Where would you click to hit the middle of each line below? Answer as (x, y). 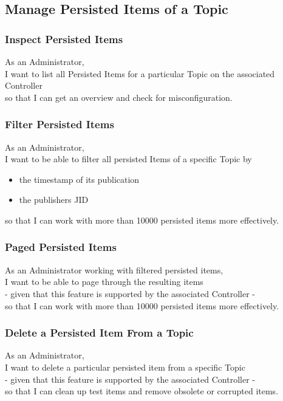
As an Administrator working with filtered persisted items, (114, 269)
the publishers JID (54, 200)
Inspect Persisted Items (64, 39)
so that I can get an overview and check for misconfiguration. (119, 97)
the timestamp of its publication (79, 179)
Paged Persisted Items (61, 247)
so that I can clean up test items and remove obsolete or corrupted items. (142, 391)
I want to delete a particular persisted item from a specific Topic (125, 367)
